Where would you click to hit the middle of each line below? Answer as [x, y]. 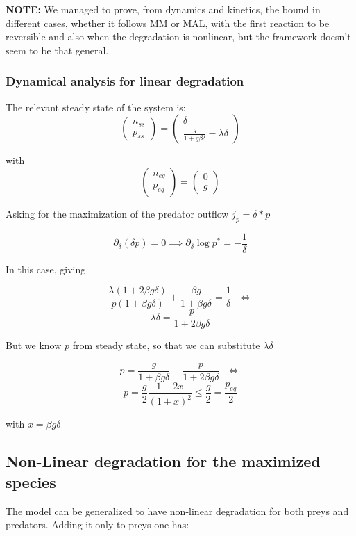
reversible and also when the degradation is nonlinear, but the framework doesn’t [178, 36]
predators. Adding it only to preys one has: [98, 525]
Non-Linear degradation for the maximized [163, 461]
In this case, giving [46, 269]
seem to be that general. [57, 50]
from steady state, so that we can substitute [166, 345]
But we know [34, 345]
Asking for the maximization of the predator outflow [117, 213]
